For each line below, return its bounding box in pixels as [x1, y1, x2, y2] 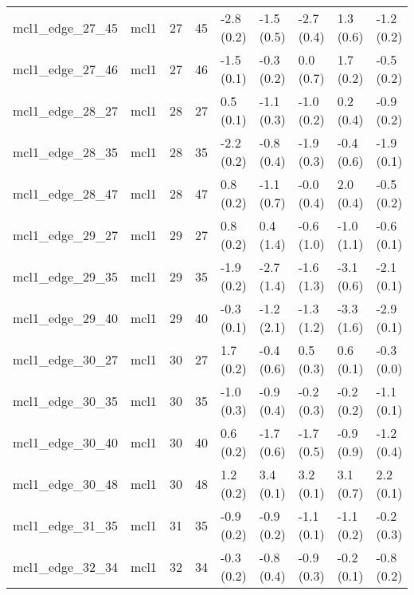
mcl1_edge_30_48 [13, 474, 118, 493]
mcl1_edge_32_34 [13, 557, 118, 576]
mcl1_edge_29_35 [13, 266, 118, 286]
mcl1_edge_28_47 [13, 183, 118, 203]
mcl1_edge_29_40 [13, 308, 118, 327]
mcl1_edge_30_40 [13, 432, 118, 451]
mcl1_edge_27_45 [13, 18, 118, 37]
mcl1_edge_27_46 [13, 59, 118, 78]
